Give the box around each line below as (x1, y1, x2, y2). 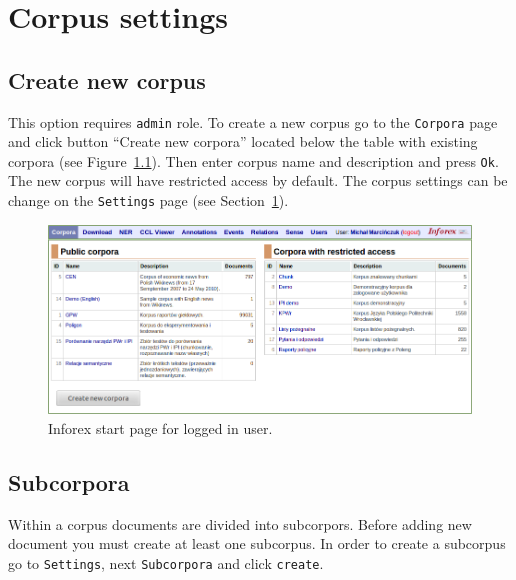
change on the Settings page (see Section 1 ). (8, 190, 289, 211)
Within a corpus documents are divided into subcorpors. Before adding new (8, 513, 472, 534)
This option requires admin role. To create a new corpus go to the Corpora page (8, 111, 498, 132)
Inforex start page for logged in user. (48, 417, 273, 438)
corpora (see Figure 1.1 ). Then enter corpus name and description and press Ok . (8, 150, 499, 171)
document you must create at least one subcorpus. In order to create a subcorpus (8, 533, 506, 554)
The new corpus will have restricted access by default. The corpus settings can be (8, 170, 508, 191)
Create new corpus (8, 64, 206, 95)
